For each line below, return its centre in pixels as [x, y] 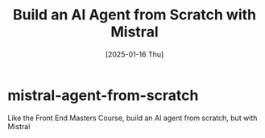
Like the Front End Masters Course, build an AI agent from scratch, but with [132, 118]
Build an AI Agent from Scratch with [135, 15]
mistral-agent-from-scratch [103, 95]
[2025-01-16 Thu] [135, 54]
